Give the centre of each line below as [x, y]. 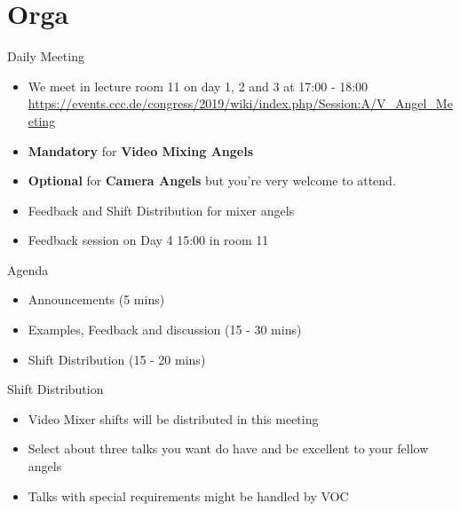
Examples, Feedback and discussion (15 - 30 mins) [165, 330]
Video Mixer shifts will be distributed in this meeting [173, 418]
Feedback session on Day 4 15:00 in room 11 [148, 240]
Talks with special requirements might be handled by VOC [188, 495]
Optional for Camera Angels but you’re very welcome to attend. [212, 181]
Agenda [28, 269]
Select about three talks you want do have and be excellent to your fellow [228, 448]
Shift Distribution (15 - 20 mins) [117, 359]
